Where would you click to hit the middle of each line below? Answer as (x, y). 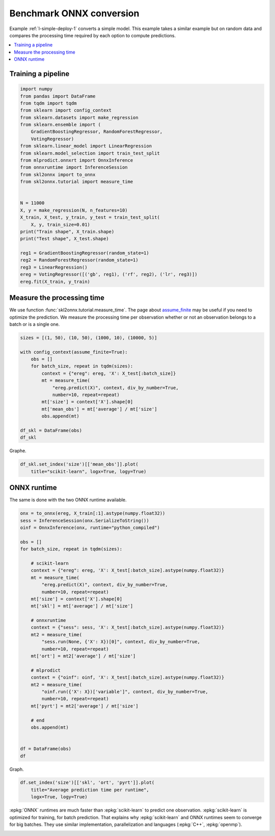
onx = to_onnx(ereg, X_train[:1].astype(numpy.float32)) (93, 513)
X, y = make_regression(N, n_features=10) (74, 210)
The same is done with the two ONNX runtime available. (68, 500)
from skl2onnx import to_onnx (58, 174)
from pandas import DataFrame (58, 96)
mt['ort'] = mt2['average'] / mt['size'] (83, 656)
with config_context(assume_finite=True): (74, 352)
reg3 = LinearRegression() (54, 267)
